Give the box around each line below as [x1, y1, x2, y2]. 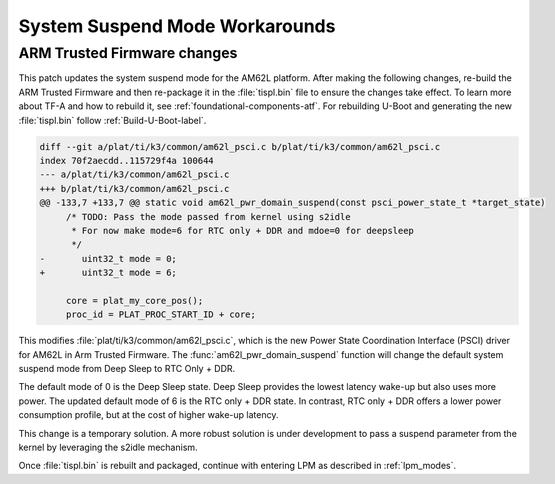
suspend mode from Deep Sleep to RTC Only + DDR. [18, 363, 236, 374]
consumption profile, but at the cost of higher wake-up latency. [18, 409, 279, 421]
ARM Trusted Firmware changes [18, 44, 238, 62]
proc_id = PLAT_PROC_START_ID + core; [65, 309, 257, 320]
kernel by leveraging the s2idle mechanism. [18, 441, 199, 453]
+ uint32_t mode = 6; [39, 267, 177, 279]
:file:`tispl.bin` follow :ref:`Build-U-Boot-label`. [18, 114, 207, 126]
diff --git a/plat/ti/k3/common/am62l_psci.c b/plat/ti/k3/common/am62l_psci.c [39, 141, 441, 152]
